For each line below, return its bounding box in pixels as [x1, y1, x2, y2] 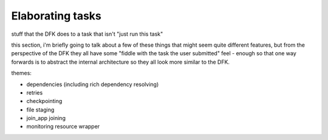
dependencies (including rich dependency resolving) [26, 81, 159, 88]
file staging [26, 106, 55, 113]
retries [26, 88, 43, 96]
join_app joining [26, 115, 66, 122]
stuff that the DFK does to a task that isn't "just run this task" [11, 30, 163, 38]
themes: [11, 70, 32, 77]
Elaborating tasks [11, 9, 101, 22]
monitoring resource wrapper [26, 123, 100, 130]
